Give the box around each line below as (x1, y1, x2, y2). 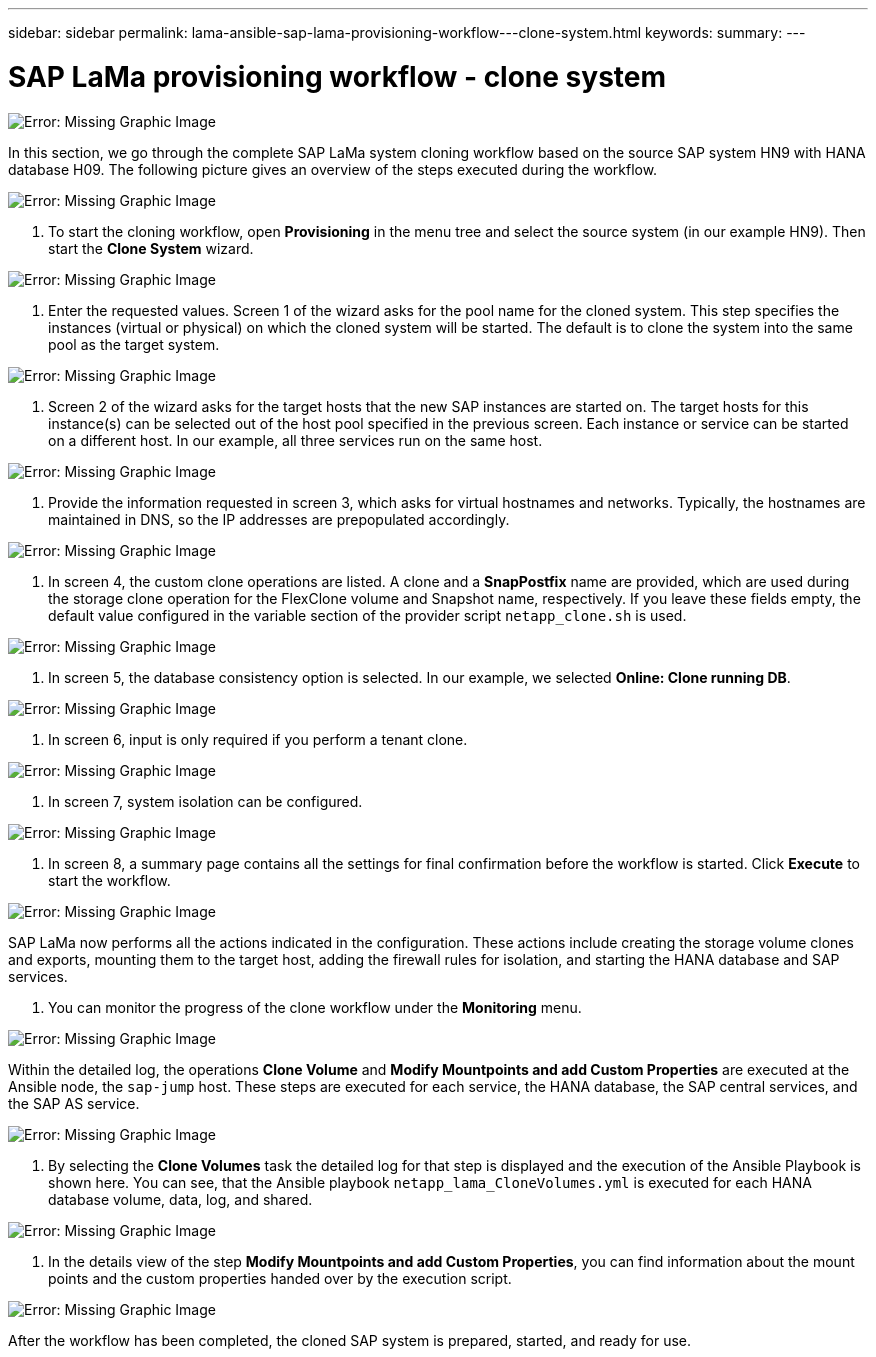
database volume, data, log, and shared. (48, 1190, 313, 1208)
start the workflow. (48, 871, 171, 889)
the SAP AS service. (8, 1094, 140, 1112)
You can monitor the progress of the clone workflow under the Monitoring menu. (48, 998, 582, 1016)
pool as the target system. (48, 335, 220, 353)
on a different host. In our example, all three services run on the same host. (48, 431, 543, 449)
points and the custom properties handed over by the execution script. (48, 1269, 512, 1287)
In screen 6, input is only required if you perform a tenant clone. (48, 730, 468, 748)
